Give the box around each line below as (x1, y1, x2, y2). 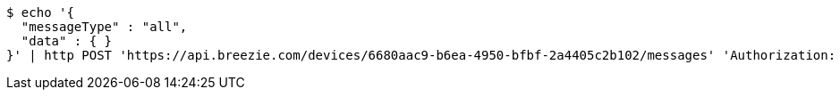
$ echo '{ (6, 5, 74, 20)
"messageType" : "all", (21, 20, 188, 34)
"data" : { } (21, 34, 113, 48)
